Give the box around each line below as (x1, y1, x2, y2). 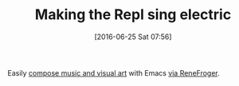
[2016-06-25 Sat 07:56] (94, 32, 172, 41)
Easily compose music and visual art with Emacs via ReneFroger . (7, 68, 220, 77)
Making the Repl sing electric (34, 6, 232, 24)
